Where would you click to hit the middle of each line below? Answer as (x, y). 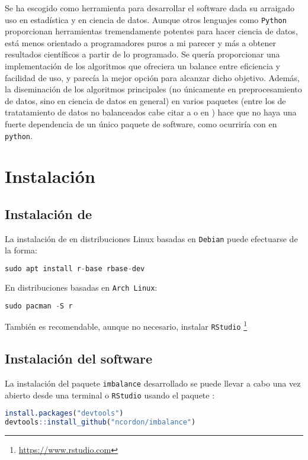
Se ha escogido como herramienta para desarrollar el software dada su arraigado (150, 8)
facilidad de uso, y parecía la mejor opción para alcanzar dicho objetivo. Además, (152, 77)
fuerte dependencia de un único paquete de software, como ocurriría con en (141, 124)
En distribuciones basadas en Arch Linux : (81, 287)
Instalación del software (79, 358)
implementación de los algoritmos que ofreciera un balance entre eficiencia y (142, 66)
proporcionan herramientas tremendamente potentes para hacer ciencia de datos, (151, 31)
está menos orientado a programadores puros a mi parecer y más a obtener (140, 42)
